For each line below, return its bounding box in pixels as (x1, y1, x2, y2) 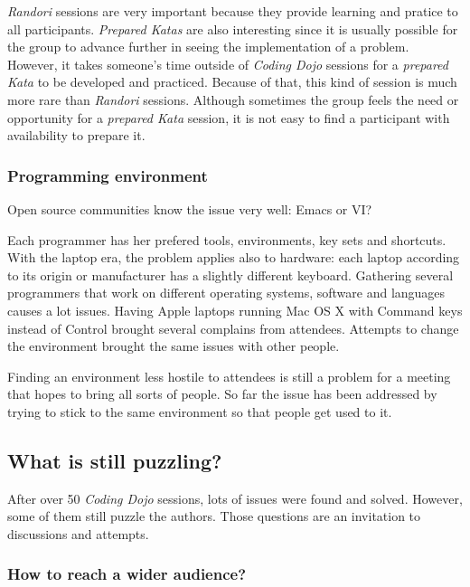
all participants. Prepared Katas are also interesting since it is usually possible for (7, 19, 458, 38)
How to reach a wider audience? (7, 563, 247, 585)
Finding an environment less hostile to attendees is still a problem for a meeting (7, 366, 451, 385)
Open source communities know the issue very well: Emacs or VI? (7, 199, 372, 218)
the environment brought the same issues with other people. (7, 336, 340, 355)
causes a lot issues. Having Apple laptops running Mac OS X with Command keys (7, 300, 463, 319)
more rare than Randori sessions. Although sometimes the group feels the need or (7, 90, 459, 109)
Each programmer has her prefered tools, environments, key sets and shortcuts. (7, 230, 446, 249)
